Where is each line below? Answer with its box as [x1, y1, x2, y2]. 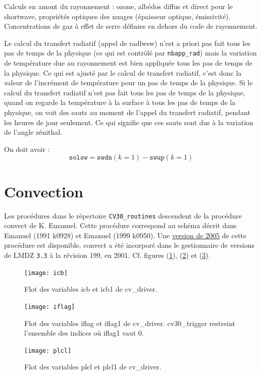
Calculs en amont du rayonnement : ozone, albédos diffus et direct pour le [4, 1, 233, 11]
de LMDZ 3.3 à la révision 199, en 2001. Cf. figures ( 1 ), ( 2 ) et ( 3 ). [4, 249, 211, 260]
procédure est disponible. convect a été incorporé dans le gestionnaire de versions [4, 240, 255, 250]
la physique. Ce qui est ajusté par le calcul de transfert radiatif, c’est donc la [4, 67, 242, 78]
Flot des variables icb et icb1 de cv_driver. [24, 284, 158, 294]
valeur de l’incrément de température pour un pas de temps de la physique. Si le [4, 77, 253, 88]
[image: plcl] [24, 347, 72, 354]
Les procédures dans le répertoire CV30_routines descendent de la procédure [4, 210, 242, 221]
